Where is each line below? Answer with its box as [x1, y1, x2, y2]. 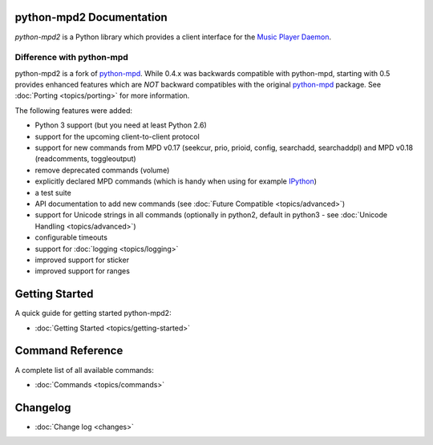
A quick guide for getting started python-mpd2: [14, 309, 172, 318]
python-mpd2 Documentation [14, 10, 168, 24]
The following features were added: [14, 105, 132, 115]
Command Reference [14, 344, 123, 358]
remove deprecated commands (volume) [34, 165, 170, 175]
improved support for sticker [34, 255, 130, 265]
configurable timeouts [34, 233, 108, 242]
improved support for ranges [34, 266, 130, 276]
